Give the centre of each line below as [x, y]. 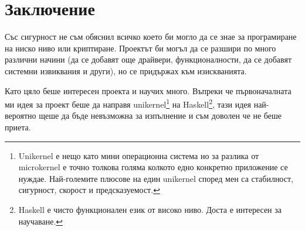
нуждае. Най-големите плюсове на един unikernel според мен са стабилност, [156, 178]
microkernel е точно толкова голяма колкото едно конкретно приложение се [153, 167]
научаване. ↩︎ [41, 221]
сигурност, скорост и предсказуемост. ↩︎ [89, 190]
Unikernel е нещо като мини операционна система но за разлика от [139, 155]
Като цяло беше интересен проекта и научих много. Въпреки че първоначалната [148, 90]
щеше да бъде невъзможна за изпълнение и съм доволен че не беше [160, 115]
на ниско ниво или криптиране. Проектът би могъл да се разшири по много [140, 48]
